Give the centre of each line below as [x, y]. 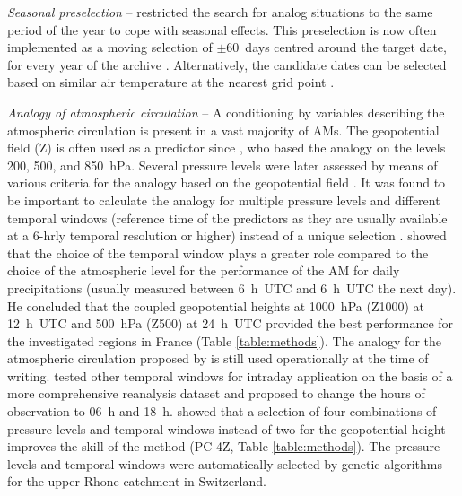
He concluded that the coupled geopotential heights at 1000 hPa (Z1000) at [216, 305]
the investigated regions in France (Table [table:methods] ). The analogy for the [224, 340]
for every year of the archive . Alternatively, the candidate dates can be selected [227, 64]
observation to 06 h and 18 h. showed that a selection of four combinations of [222, 411]
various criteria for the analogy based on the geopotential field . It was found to [227, 183]
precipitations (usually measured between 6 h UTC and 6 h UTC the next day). [232, 287]
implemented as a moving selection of [110, 47]
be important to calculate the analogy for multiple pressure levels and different [224, 200]
